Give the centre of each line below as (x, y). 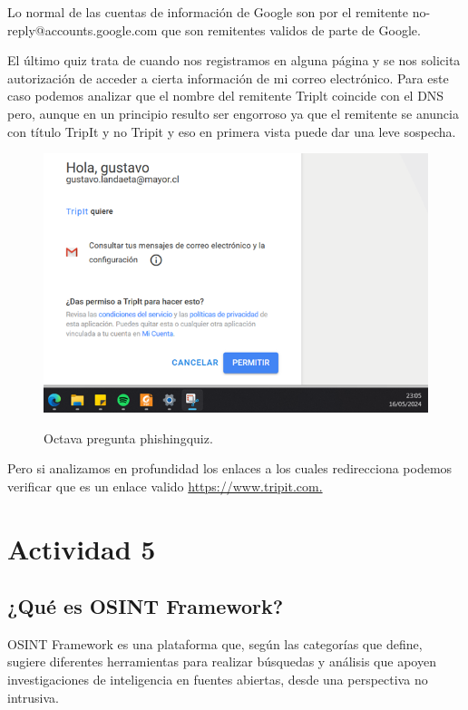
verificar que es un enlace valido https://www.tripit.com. (165, 486)
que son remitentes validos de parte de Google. (291, 29)
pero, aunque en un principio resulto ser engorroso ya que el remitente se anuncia (233, 113)
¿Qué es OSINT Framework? (146, 606)
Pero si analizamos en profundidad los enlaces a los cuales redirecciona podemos (230, 468)
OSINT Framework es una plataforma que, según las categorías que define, (215, 643)
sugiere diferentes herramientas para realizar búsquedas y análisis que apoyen (222, 661)
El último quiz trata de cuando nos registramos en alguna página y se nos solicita (234, 60)
